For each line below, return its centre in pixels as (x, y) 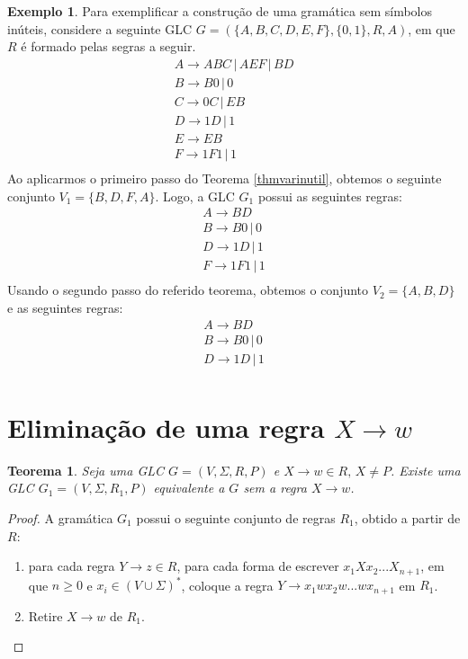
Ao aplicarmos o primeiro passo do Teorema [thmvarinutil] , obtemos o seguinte (225, 178)
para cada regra (72, 566)
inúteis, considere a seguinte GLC (100, 28)
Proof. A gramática (60, 517)
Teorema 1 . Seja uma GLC (86, 470)
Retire (45, 615)
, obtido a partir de (407, 517)
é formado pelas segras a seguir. (108, 46)
